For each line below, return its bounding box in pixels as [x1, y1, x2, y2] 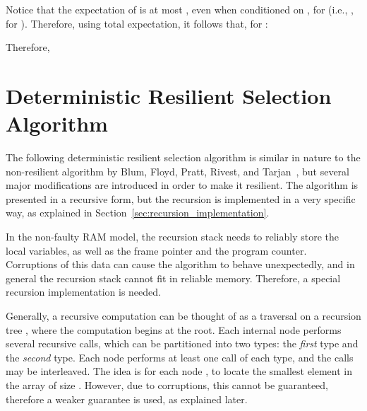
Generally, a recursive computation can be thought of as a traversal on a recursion [6, 308, 361, 323]
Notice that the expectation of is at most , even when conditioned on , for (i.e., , [6, 2, 354, 16]
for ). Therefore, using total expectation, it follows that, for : [6, 16, 268, 30]
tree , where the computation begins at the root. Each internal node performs [6, 322, 342, 337]
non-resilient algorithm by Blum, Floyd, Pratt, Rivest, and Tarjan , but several [6, 163, 349, 178]
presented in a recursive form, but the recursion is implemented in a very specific [6, 191, 356, 206]
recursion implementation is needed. [6, 284, 161, 299]
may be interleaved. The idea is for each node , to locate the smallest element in [6, 364, 353, 378]
